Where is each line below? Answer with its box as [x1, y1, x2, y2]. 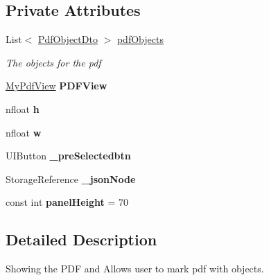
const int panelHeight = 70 [6, 195, 129, 209]
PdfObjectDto [37, 32, 98, 46]
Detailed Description [6, 229, 157, 250]
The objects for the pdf [6, 55, 101, 69]
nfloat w [6, 125, 42, 139]
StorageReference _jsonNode [6, 171, 136, 186]
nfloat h [6, 101, 40, 116]
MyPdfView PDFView [6, 78, 107, 93]
